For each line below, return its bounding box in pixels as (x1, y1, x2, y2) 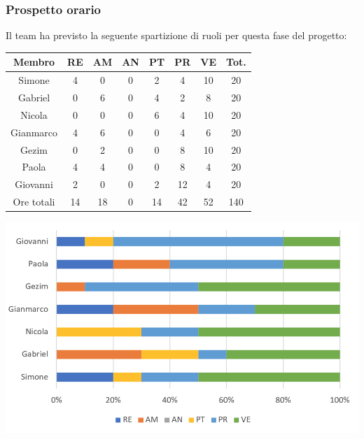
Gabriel (17, 90, 50, 104)
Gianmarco (10, 124, 58, 139)
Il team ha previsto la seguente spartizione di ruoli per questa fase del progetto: (6, 28, 347, 43)
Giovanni (15, 177, 53, 192)
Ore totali (13, 194, 55, 209)
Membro (13, 55, 55, 69)
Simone (18, 73, 50, 87)
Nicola (20, 107, 48, 122)
